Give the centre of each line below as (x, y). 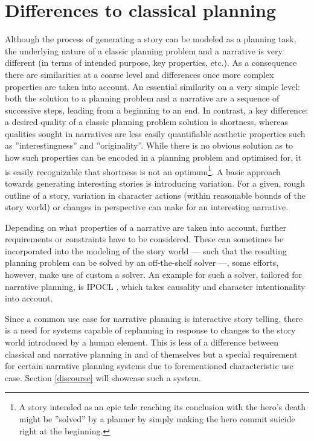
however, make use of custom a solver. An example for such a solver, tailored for (154, 275)
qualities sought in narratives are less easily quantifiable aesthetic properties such (155, 133)
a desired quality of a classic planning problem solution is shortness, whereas (147, 122)
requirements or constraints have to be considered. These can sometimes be (144, 239)
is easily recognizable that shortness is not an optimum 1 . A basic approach (143, 170)
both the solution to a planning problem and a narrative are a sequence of (142, 98)
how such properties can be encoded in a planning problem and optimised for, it (153, 157)
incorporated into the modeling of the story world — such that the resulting (146, 250)
